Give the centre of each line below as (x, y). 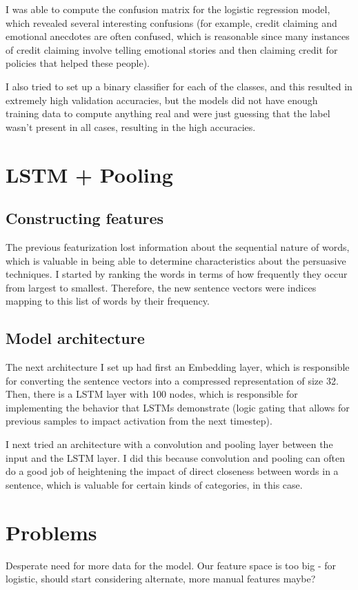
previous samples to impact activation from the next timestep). (139, 421)
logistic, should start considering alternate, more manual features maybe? (161, 579)
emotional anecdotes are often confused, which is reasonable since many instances (178, 36)
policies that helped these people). (78, 63)
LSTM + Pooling (89, 174)
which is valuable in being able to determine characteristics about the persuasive (176, 260)
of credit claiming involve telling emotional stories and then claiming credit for (172, 49)
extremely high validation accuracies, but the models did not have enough (162, 100)
